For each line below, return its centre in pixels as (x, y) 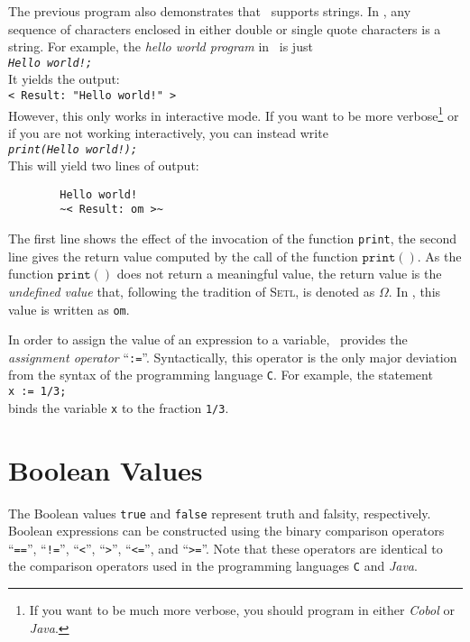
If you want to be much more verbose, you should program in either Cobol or (242, 610)
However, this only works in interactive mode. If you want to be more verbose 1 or (234, 114)
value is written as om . (69, 309)
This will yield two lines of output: (104, 165)
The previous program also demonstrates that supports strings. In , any (210, 11)
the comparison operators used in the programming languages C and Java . (213, 566)
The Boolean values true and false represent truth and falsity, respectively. (220, 513)
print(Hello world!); (73, 149)
